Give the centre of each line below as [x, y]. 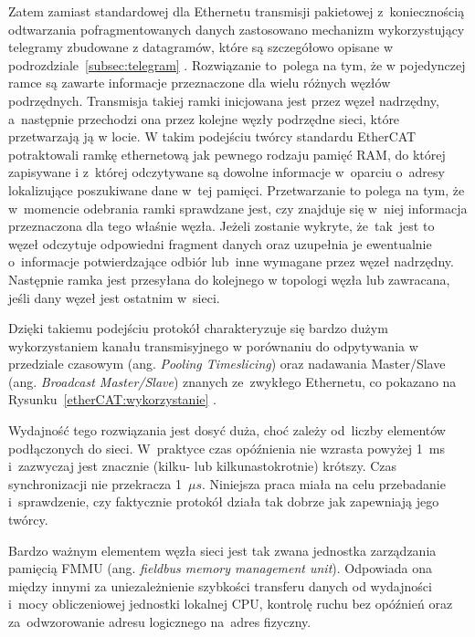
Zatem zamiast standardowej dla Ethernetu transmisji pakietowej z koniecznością [237, 11]
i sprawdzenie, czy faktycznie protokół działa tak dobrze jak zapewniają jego [224, 501]
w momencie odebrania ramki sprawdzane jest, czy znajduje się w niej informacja [238, 208]
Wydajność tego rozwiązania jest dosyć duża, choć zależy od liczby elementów [227, 430]
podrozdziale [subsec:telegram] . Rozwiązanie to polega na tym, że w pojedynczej [237, 64]
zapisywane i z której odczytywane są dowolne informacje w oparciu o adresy [227, 172]
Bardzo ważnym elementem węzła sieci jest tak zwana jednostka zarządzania [222, 550]
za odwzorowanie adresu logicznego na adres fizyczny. [160, 621]
